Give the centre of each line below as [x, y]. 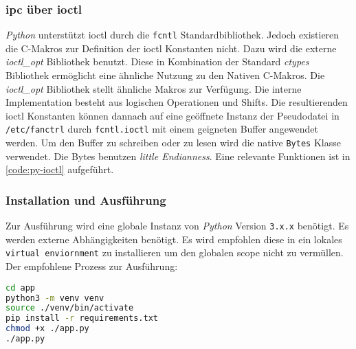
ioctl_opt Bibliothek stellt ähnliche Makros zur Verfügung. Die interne [154, 88]
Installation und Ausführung [86, 200]
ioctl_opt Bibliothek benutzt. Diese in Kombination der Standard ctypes [157, 61]
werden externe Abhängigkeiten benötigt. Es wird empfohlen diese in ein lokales [174, 239]
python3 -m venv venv [55, 298]
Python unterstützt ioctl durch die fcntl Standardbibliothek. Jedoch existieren [173, 35]
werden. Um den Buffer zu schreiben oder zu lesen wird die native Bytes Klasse [173, 143]
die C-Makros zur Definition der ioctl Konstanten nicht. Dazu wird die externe [171, 48]
